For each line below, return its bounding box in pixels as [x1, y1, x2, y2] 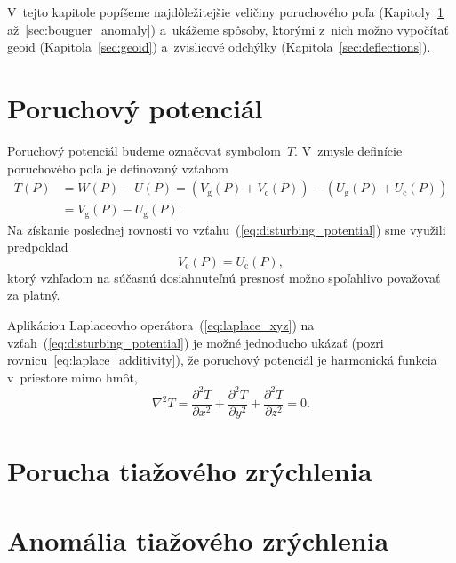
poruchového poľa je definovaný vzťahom [7, 158, 228, 177]
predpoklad [7, 237, 68, 256]
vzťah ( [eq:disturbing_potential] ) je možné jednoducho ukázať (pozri [7, 333, 384, 351]
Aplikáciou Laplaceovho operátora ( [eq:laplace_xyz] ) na [7, 315, 315, 334]
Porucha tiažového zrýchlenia [7, 453, 372, 489]
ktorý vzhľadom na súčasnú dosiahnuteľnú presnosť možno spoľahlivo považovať [7, 268, 441, 286]
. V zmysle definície [294, 141, 403, 159]
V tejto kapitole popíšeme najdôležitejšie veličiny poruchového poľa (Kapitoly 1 [7, 3, 444, 20]
